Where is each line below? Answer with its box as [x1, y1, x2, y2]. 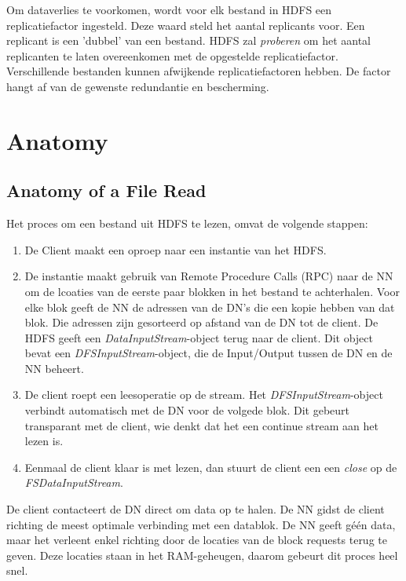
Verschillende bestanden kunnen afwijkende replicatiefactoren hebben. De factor [6, 63, 391, 79]
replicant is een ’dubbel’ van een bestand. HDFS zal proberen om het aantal [6, 32, 371, 49]
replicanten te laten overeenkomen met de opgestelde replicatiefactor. [6, 47, 338, 64]
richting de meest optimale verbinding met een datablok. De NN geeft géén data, [6, 516, 396, 532]
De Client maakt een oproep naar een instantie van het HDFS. [24, 241, 327, 258]
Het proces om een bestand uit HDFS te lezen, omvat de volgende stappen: [6, 215, 368, 232]
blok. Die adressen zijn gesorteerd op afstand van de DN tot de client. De [24, 314, 379, 331]
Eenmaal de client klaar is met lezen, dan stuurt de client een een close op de [24, 459, 397, 475]
